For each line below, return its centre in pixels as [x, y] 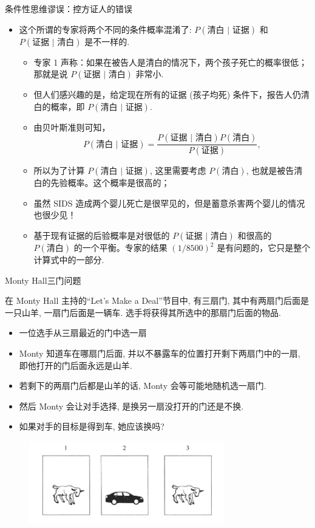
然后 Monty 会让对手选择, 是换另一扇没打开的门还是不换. [131, 406]
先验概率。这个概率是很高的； [110, 183]
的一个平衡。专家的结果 [120, 248]
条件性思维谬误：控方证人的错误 [69, 9]
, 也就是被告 [270, 170]
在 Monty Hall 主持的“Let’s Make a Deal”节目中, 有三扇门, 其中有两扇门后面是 [157, 300]
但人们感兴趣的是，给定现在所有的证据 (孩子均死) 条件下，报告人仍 [167, 94]
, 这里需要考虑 [178, 170]
